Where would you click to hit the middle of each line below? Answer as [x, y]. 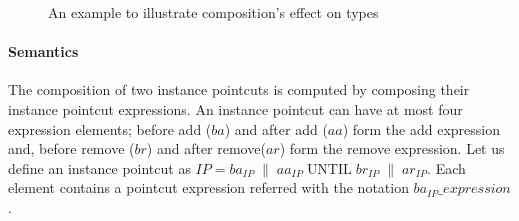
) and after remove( [206, 148]
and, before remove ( [71, 148]
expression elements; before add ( [110, 128]
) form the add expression [421, 128]
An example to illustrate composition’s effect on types [213, 12]
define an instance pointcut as [99, 167]
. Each [446, 167]
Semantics [43, 51]
